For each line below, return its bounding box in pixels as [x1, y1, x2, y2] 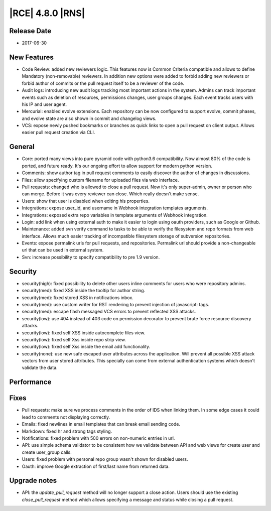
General [9, 143, 35, 151]
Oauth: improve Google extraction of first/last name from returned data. [22, 463, 170, 469]
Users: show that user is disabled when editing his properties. [22, 198, 150, 204]
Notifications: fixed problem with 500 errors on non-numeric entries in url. [22, 435, 175, 441]
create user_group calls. [22, 449, 72, 455]
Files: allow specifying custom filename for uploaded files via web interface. [22, 177, 179, 183]
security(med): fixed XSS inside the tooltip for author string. [22, 288, 146, 294]
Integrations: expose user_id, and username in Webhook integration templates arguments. [22, 205, 208, 211]
